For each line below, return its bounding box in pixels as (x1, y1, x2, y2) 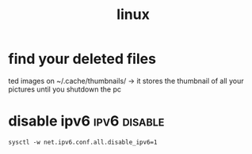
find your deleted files (8, 50, 157, 68)
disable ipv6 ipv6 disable (8, 112, 165, 130)
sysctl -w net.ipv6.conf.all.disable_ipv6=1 (8, 138, 158, 146)
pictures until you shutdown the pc (8, 85, 121, 94)
